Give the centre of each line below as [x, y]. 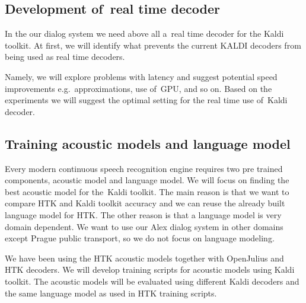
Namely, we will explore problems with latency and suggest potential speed [141, 76]
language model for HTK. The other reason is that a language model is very [143, 214]
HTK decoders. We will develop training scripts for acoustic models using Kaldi [150, 269]
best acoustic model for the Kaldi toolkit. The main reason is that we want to [147, 191]
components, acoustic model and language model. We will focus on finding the [147, 180]
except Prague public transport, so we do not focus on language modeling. [140, 238]
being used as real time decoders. [65, 57]
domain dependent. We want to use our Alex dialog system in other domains [144, 226]
